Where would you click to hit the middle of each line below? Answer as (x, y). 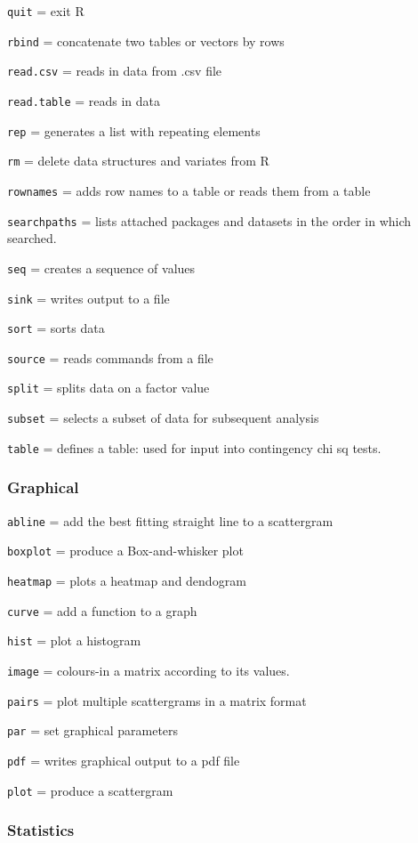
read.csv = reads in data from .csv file (115, 71)
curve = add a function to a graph (102, 610)
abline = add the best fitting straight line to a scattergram (170, 520)
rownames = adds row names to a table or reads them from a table (189, 190)
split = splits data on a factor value (109, 388)
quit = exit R (46, 11)
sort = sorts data (56, 328)
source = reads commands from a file (110, 357)
